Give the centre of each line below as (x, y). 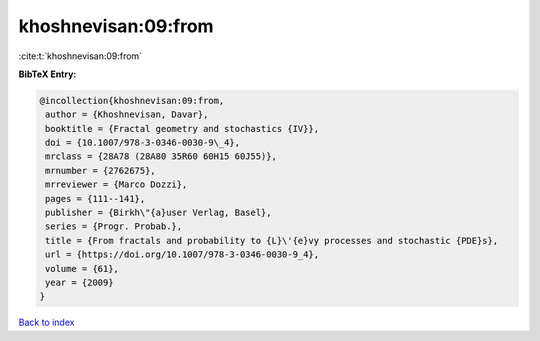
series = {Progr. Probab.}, (114, 226)
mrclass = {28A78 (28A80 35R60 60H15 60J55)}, (161, 156)
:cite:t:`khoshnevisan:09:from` (80, 56)
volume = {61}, (82, 268)
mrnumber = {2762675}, (101, 170)
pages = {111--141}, (95, 198)
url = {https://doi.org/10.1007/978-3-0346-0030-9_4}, (182, 254)
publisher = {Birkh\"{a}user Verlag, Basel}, (158, 213)
